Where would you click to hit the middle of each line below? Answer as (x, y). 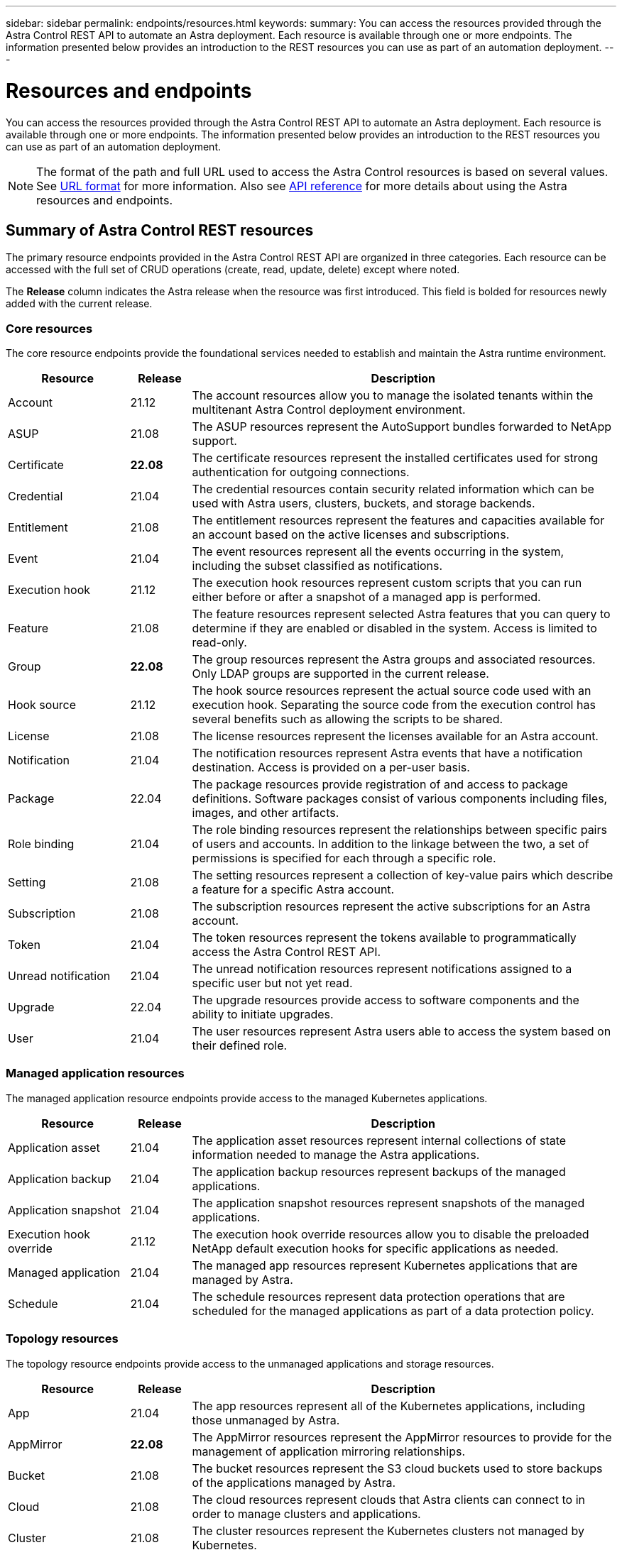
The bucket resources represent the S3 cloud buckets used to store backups (397, 1468)
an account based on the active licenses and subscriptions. (351, 535)
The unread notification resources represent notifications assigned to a (382, 969)
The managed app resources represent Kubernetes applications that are (385, 1265)
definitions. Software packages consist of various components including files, (400, 799)
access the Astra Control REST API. (287, 952)
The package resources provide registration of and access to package (380, 785)
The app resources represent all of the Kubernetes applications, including (388, 1406)
